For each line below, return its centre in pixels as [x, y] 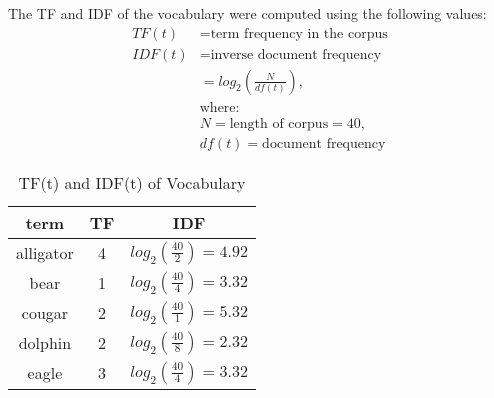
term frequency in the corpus [299, 33]
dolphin [45, 343]
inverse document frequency [296, 54]
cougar [45, 313]
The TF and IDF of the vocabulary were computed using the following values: [247, 13]
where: [219, 107]
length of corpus [279, 123]
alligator [45, 253]
